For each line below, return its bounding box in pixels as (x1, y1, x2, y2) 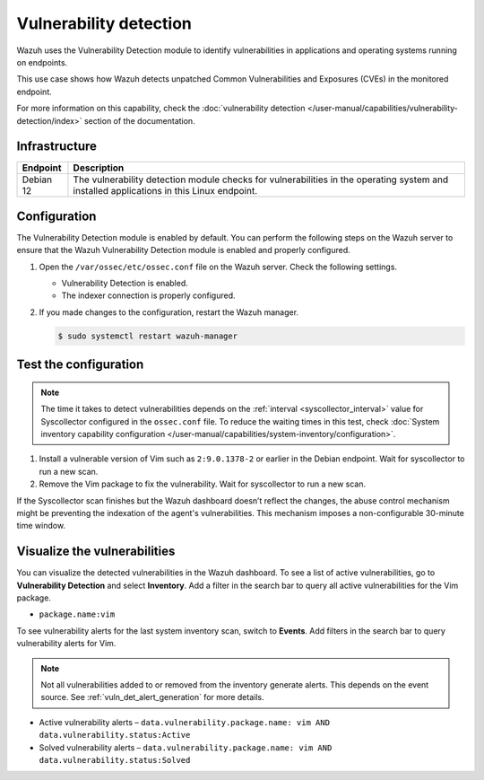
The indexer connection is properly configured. (61, 290, 236, 301)
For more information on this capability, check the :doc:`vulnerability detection (16, 103, 306, 114)
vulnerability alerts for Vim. (16, 638, 117, 649)
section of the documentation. (83, 115, 196, 126)
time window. (16, 521, 66, 531)
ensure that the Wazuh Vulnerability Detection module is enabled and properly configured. (16, 245, 351, 256)
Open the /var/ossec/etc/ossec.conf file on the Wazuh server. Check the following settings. (39, 261, 398, 272)
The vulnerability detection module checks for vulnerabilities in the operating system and (73, 173, 448, 186)
